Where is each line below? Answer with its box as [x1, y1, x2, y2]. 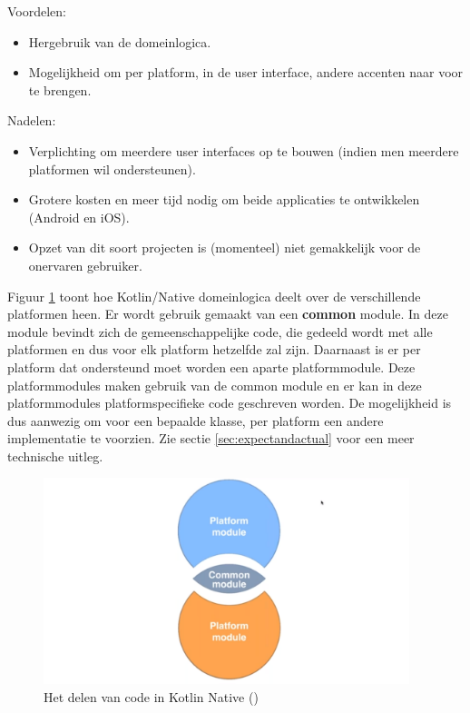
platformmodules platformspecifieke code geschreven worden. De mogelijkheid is [7, 393, 452, 412]
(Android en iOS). [28, 207, 130, 226]
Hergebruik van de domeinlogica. [28, 32, 211, 51]
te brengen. [28, 80, 92, 99]
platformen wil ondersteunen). [28, 159, 196, 178]
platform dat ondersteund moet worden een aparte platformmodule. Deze [7, 357, 416, 376]
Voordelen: [7, 2, 67, 20]
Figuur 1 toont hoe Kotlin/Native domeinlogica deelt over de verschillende [7, 286, 421, 305]
